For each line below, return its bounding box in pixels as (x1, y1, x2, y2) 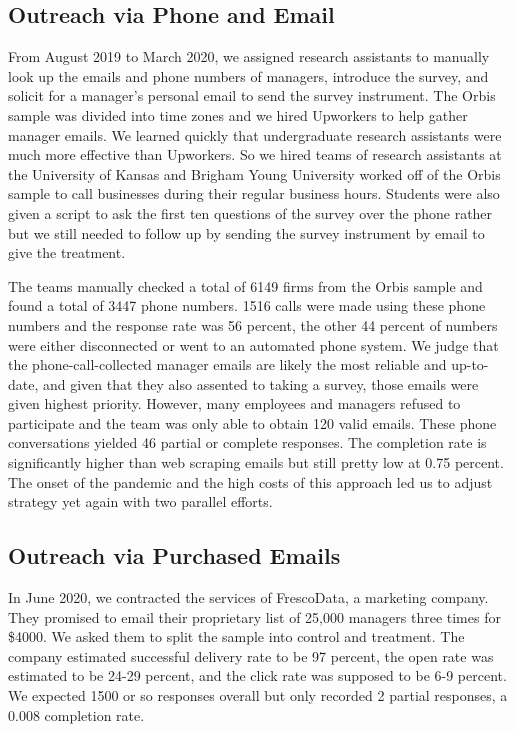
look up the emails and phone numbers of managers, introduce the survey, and (8, 65, 489, 86)
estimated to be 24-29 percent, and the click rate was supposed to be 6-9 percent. (8, 665, 507, 686)
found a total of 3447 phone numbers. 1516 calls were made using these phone (8, 295, 486, 316)
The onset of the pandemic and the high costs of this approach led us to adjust (8, 471, 493, 492)
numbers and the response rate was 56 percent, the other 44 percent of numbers (8, 314, 498, 335)
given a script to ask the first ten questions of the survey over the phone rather (8, 202, 493, 223)
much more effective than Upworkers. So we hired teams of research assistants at (8, 144, 502, 165)
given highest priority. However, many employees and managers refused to (8, 393, 461, 414)
